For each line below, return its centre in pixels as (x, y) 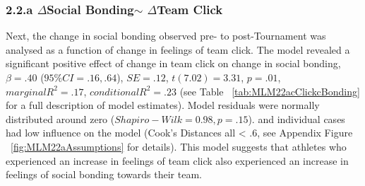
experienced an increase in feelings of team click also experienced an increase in (177, 160)
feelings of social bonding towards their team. (104, 174)
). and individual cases (297, 118)
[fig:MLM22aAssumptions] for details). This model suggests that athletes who (179, 146)
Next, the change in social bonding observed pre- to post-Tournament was (166, 36)
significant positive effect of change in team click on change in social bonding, (173, 63)
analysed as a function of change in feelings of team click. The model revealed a (178, 49)
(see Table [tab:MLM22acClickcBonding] (270, 91)
